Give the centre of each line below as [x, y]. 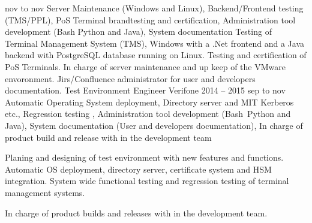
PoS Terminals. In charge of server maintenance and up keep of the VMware [145, 66]
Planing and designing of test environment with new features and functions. [144, 157]
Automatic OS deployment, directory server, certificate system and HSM [138, 169]
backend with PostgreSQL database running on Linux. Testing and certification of [156, 55]
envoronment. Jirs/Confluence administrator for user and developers [130, 78]
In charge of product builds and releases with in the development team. [136, 213]
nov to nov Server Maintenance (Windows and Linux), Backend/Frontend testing [154, 8]
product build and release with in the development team [108, 137]
